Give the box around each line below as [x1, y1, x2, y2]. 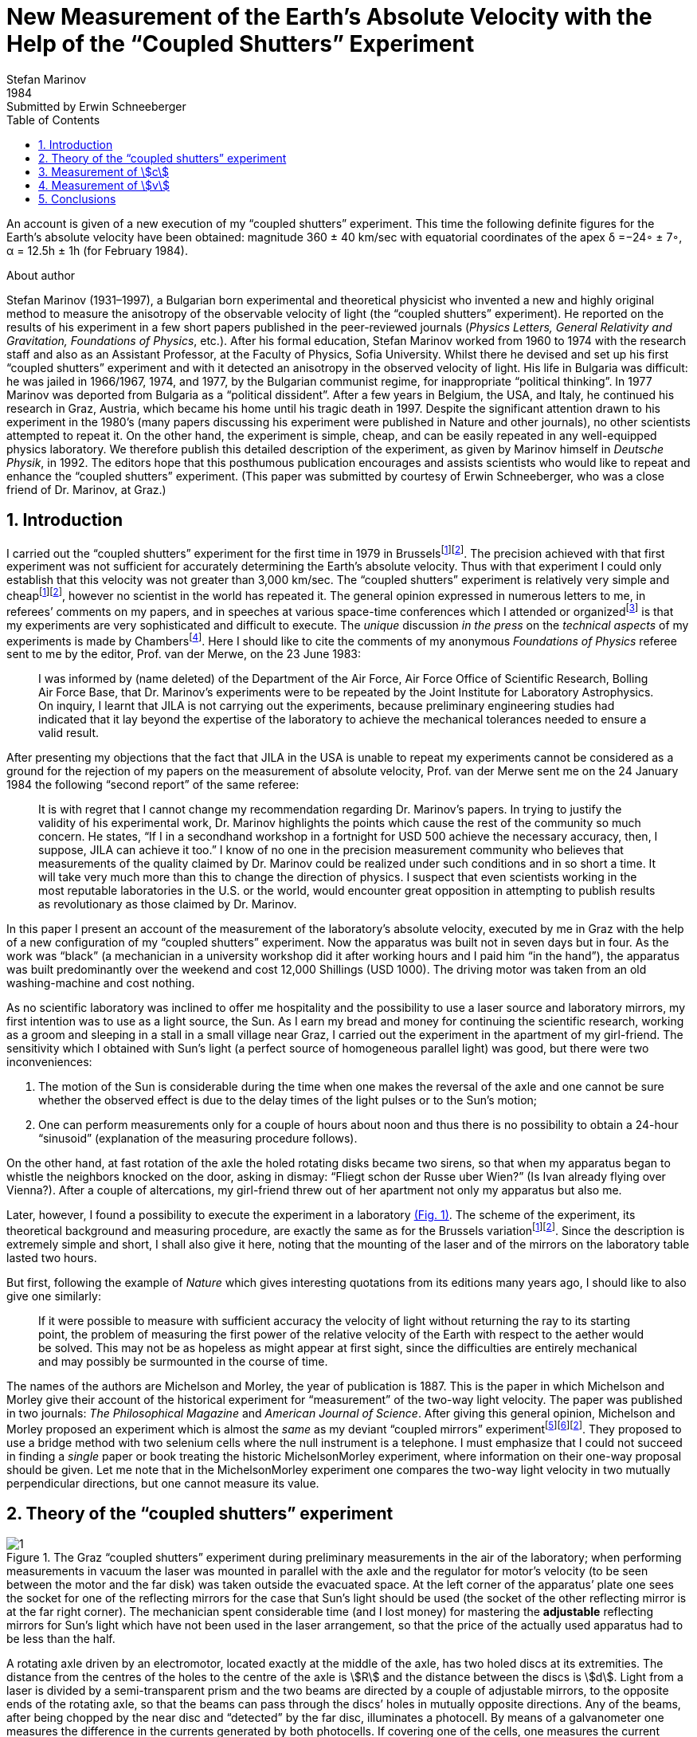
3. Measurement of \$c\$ [38, 164, 170, 178]
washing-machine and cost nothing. [6, 976, 195, 990]
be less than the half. [6, 1632, 116, 1646]
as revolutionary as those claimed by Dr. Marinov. [38, 897, 297, 912]
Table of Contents [6, 112, 100, 127]
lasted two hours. [6, 1250, 97, 1265]
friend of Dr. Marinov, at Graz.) [6, 482, 166, 496]
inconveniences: [6, 1055, 92, 1069]
